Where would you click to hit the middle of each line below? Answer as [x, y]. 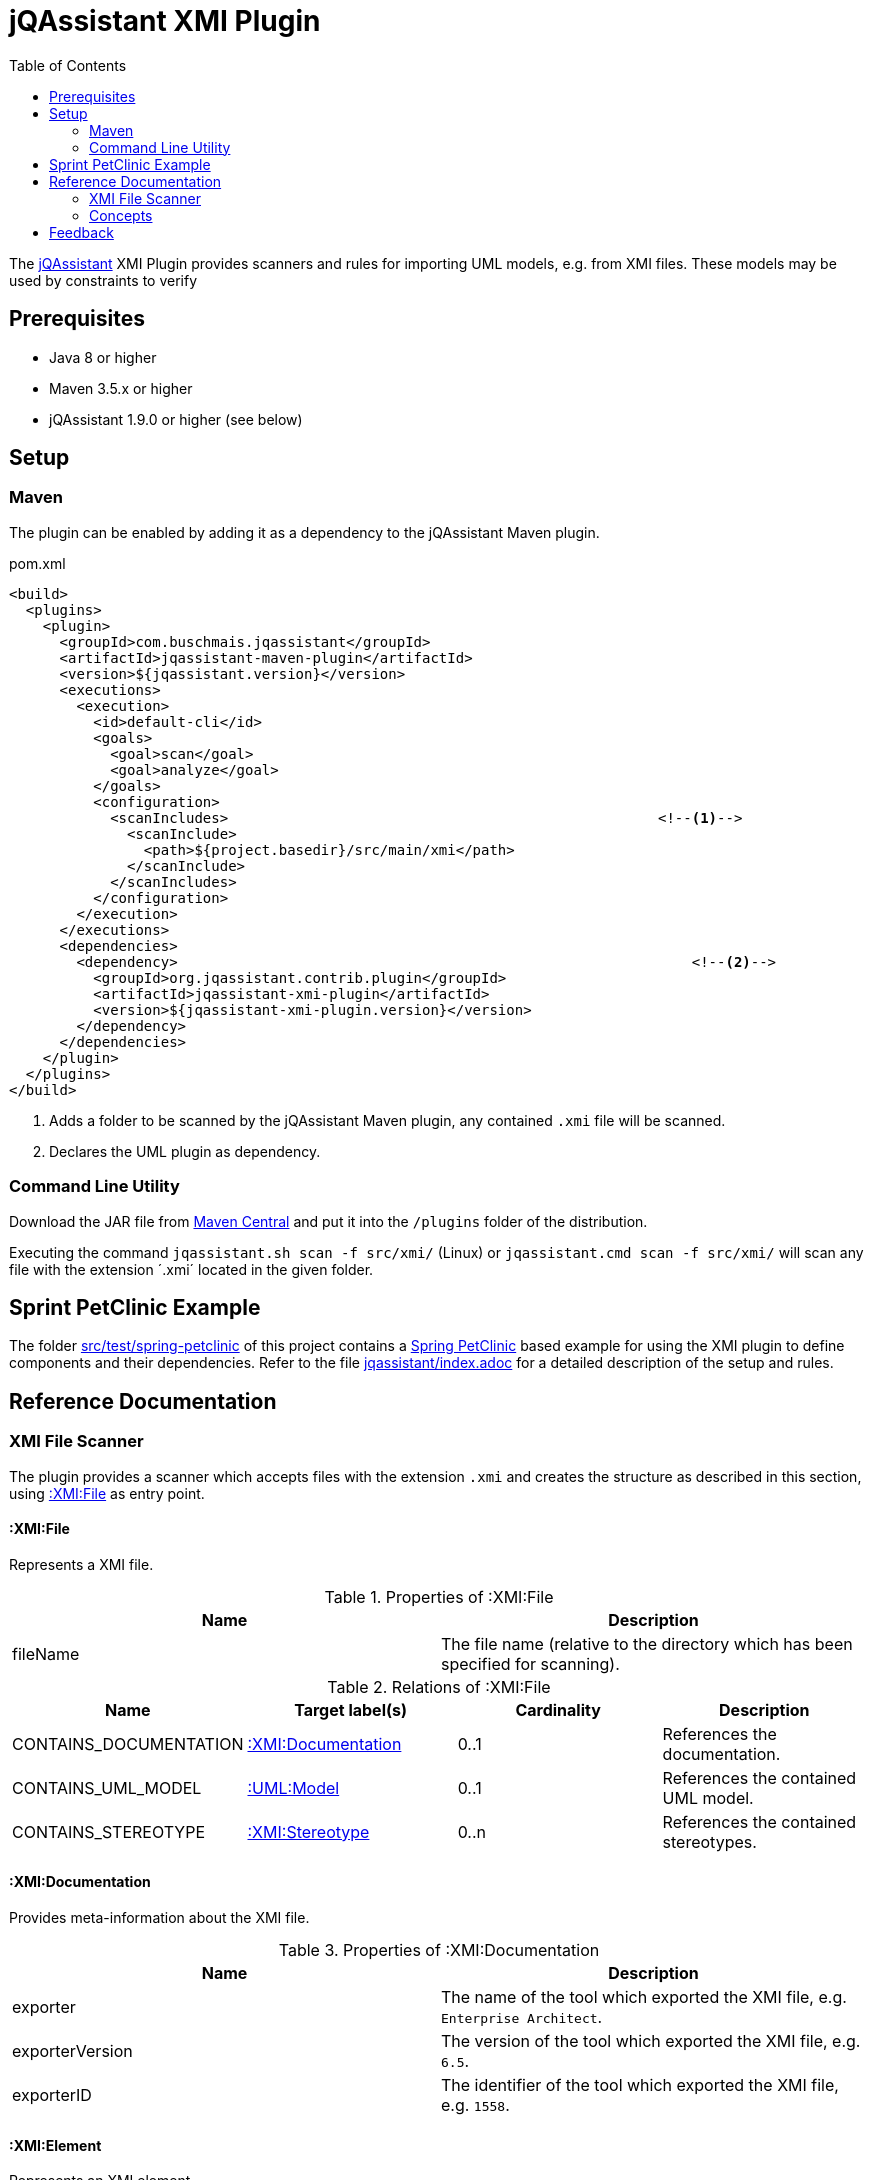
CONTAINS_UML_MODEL [107, 1787]
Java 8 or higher [103, 357]
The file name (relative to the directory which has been [647, 1643]
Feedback [81, 232]
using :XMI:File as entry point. [107, 1493]
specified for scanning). [530, 1663]
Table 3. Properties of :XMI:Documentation [439, 1950]
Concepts [121, 215]
